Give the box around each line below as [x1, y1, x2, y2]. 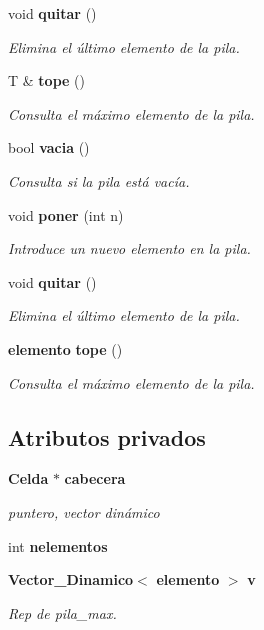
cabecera [64, 468, 126, 489]
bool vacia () [8, 137, 90, 158]
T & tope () [8, 70, 85, 91]
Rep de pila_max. [8, 602, 117, 623]
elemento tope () [8, 338, 123, 359]
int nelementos [8, 535, 108, 556]
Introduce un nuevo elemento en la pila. [8, 238, 251, 259]
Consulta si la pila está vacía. [8, 170, 190, 191]
